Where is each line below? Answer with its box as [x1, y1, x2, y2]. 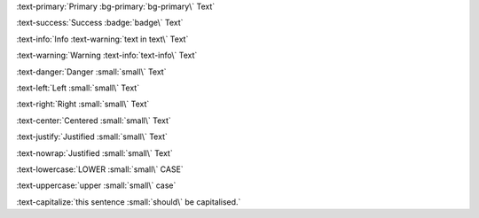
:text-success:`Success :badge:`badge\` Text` [16, 18, 184, 28]
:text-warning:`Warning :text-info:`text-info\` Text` [16, 50, 198, 61]
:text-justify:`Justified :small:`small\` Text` [16, 131, 168, 142]
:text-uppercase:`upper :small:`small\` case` [16, 180, 177, 191]
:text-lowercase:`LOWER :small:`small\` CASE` [16, 164, 184, 175]
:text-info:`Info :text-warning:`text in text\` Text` [16, 34, 189, 44]
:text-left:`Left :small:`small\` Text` [16, 82, 140, 93]
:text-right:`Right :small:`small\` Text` [16, 98, 150, 110]
